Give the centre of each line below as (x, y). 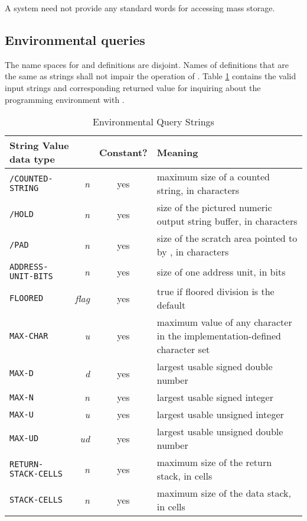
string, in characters (198, 190)
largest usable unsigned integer (220, 415)
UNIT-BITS (31, 276)
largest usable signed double (215, 367)
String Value (39, 145)
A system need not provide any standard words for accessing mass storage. (140, 8)
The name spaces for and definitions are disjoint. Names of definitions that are (147, 64)
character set (183, 350)
